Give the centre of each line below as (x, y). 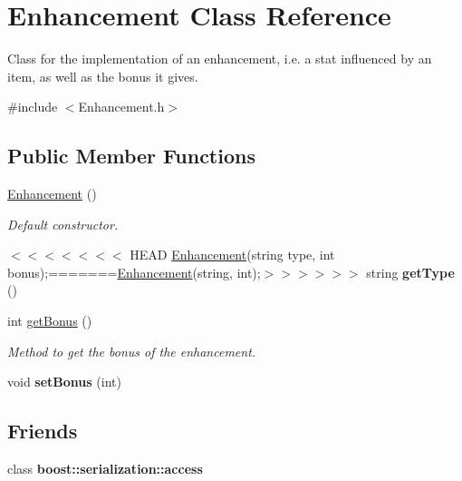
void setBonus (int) (64, 382)
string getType (410, 272)
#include (33, 107)
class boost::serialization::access (105, 469)
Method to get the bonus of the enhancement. (132, 351)
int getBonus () (50, 321)
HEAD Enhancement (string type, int (232, 255)
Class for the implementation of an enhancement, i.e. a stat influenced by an (220, 59)
